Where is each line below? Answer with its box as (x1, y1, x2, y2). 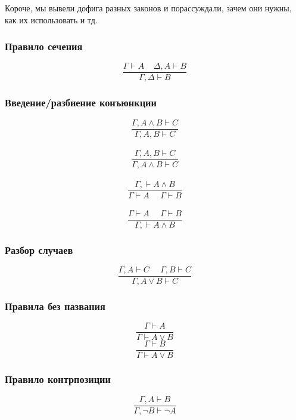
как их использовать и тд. (5, 13, 98, 26)
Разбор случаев (5, 242, 73, 257)
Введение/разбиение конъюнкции (5, 95, 157, 110)
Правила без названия (5, 298, 105, 313)
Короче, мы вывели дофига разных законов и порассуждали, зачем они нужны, (5, 2, 292, 14)
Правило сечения (5, 39, 83, 54)
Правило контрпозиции (5, 372, 111, 387)
